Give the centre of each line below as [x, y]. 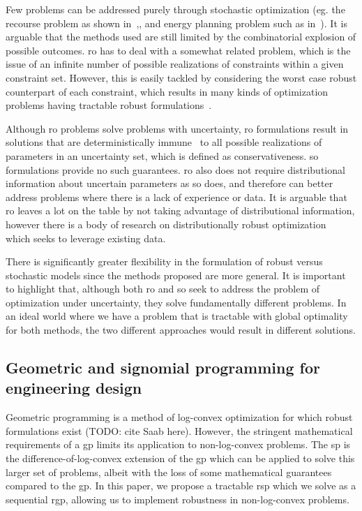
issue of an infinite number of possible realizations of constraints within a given [175, 64]
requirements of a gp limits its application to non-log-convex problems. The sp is [178, 444]
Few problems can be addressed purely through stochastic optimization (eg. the [175, 9]
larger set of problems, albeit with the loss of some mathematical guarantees [169, 472]
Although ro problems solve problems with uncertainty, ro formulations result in [177, 128]
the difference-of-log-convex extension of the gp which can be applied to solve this [180, 458]
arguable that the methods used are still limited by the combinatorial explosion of [181, 37]
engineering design [74, 388]
